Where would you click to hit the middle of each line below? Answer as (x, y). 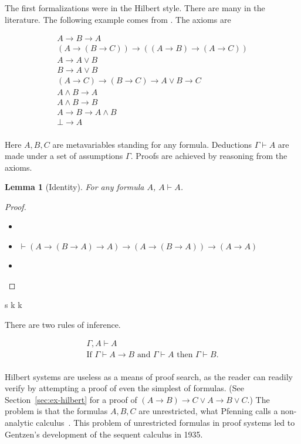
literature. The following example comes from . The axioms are (118, 19)
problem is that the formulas (56, 411)
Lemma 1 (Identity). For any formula (75, 187)
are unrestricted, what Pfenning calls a (208, 411)
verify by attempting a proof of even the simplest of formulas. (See (124, 388)
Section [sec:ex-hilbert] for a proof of (71, 399)
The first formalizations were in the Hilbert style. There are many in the (135, 8)
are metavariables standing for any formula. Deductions (152, 144)
